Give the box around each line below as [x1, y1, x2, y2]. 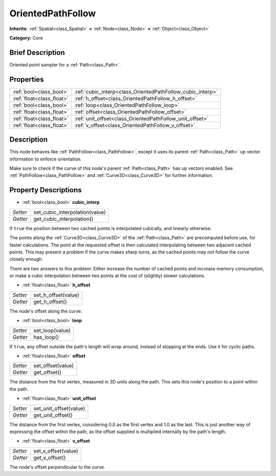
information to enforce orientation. [9, 156, 82, 162]
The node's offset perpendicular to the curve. [9, 464, 106, 470]
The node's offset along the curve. [9, 308, 83, 314]
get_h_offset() [33, 298, 67, 305]
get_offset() [33, 369, 61, 376]
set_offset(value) [33, 362, 74, 369]
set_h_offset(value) [33, 291, 80, 299]
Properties [9, 75, 44, 84]
